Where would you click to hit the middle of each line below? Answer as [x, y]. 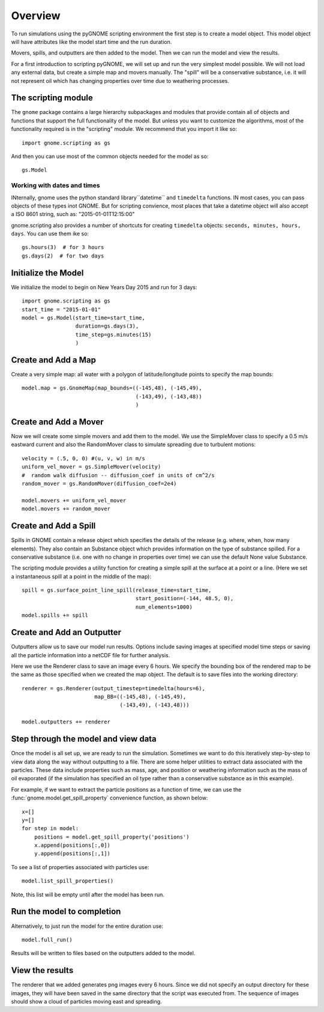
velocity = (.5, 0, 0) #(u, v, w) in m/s [83, 458]
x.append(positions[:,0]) [72, 845]
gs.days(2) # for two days [63, 256]
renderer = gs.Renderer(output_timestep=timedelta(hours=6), [113, 688]
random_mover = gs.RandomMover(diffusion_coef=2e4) [99, 484]
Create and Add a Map [53, 360]
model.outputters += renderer [66, 722]
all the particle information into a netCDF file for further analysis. [91, 655]
